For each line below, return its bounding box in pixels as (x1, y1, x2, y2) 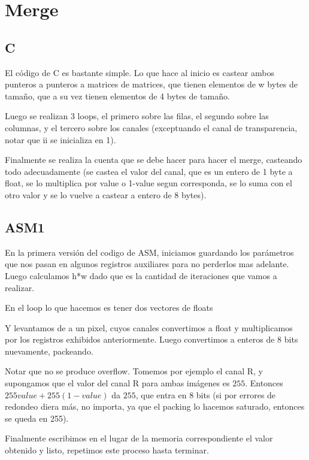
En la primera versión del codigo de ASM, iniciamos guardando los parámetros (5, 246, 294, 258)
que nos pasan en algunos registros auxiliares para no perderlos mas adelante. (5, 258, 289, 270)
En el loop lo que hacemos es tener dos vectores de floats (5, 301, 213, 314)
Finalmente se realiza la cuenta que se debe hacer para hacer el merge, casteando (5, 153, 302, 166)
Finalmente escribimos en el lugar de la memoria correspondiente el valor (5, 432, 273, 444)
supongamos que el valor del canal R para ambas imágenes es (5, 377, 230, 389)
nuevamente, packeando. (5, 344, 93, 357)
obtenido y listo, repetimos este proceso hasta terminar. (5, 444, 209, 456)
